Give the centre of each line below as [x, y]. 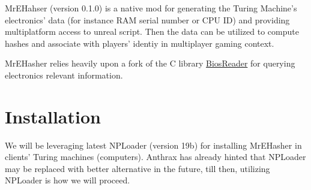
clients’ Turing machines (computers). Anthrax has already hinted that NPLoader [155, 157]
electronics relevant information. [64, 75]
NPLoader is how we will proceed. [68, 180]
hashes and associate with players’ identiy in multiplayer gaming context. [140, 43]
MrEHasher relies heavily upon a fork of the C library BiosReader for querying [150, 63]
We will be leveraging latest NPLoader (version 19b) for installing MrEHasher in [153, 145]
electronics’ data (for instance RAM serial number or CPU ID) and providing [147, 19]
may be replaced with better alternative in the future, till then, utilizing [137, 168]
